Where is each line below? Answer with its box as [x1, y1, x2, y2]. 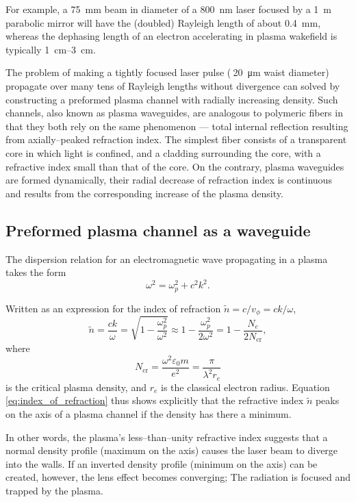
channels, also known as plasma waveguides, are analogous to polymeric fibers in [5, 105, 343, 120]
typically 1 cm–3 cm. [5, 42, 96, 56]
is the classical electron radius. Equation [161, 379, 330, 394]
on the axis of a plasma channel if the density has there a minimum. [5, 406, 292, 421]
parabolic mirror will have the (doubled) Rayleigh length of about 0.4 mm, [5, 15, 321, 29]
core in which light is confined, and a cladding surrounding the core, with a [5, 145, 321, 160]
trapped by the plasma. [5, 483, 103, 497]
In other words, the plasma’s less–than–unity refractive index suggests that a [5, 429, 328, 444]
